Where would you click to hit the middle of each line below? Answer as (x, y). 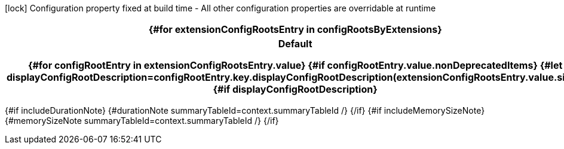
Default (295, 44)
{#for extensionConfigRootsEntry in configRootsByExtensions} (295, 29)
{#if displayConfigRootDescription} (295, 89)
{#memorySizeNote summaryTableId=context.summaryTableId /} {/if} (142, 121)
